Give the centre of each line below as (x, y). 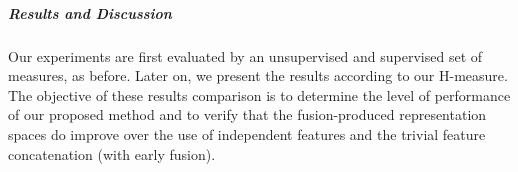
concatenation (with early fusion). (112, 153)
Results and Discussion (90, 12)
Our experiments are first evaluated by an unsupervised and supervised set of (245, 55)
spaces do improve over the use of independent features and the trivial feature (247, 133)
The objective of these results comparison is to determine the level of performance (259, 94)
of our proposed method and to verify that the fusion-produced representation (247, 114)
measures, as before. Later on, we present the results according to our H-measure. (258, 75)
